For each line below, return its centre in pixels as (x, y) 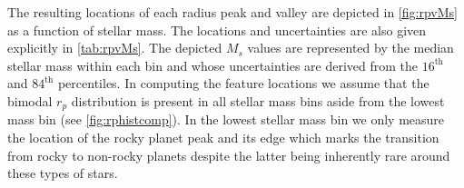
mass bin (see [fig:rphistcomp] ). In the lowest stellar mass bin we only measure (226, 119)
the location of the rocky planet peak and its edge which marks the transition (223, 138)
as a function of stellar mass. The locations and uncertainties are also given (217, 30)
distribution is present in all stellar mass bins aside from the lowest (258, 100)
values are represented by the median (350, 48)
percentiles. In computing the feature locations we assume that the (243, 83)
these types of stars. (63, 173)
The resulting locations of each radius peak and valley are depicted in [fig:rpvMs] (232, 12)
